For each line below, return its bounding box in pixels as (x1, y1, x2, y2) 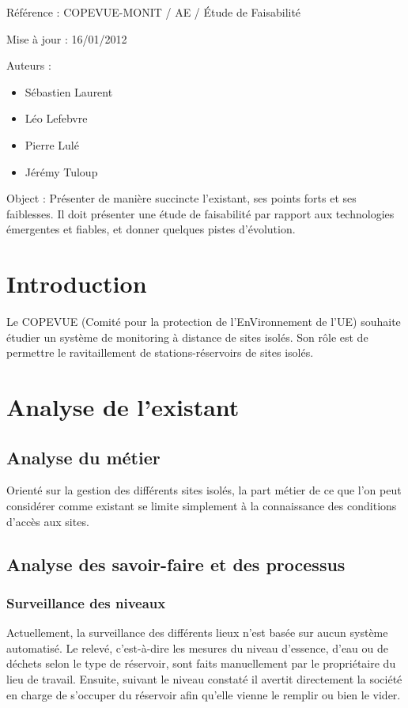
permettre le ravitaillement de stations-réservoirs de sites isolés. (6, 344, 314, 361)
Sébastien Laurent (25, 83, 113, 100)
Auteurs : (6, 57, 51, 74)
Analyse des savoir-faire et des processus (6, 551, 346, 576)
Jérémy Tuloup (25, 163, 98, 180)
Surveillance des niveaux (6, 593, 166, 612)
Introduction (6, 267, 147, 300)
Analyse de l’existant (6, 391, 240, 423)
